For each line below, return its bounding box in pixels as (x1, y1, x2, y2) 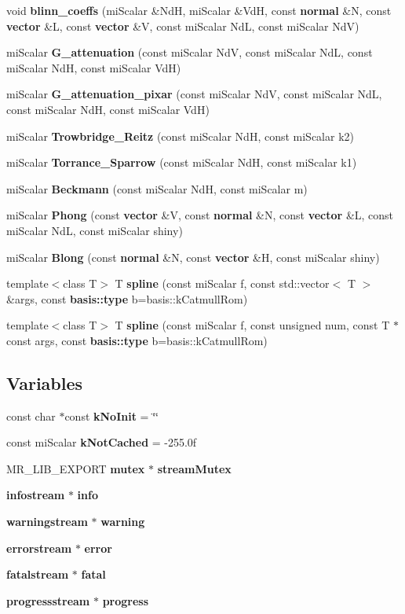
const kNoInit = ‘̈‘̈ (64, 407, 159, 424)
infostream (6, 487, 65, 503)
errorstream (6, 539, 72, 556)
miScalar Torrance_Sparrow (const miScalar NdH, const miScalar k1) (6, 154, 357, 171)
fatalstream (6, 566, 69, 583)
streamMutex (157, 460, 232, 476)
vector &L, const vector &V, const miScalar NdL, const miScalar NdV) (6, 17, 359, 34)
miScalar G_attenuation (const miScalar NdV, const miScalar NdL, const (6, 44, 373, 61)
